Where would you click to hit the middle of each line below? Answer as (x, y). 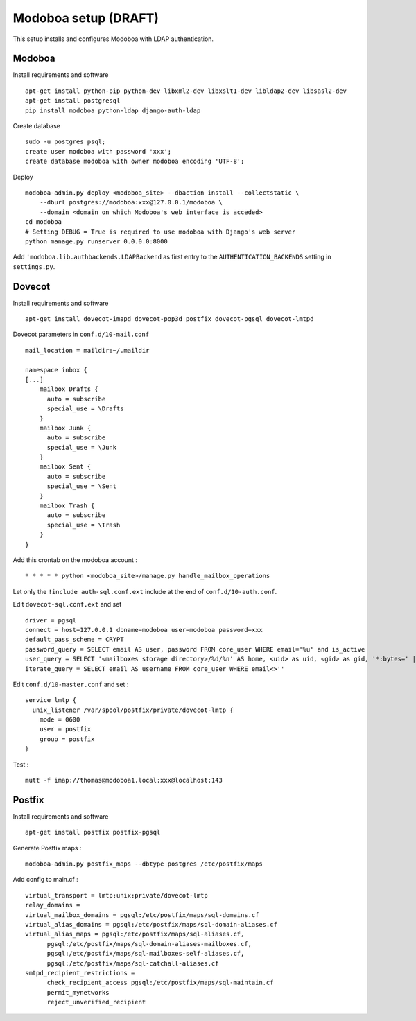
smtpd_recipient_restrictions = (80, 973)
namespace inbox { (57, 370)
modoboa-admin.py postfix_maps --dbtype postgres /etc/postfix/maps (144, 864)
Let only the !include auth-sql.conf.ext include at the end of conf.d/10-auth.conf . (145, 591)
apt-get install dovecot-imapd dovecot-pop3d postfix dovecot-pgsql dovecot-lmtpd (170, 319)
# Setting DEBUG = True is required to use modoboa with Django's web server (161, 232)
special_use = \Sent (82, 486)
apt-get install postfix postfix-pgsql (93, 832)
